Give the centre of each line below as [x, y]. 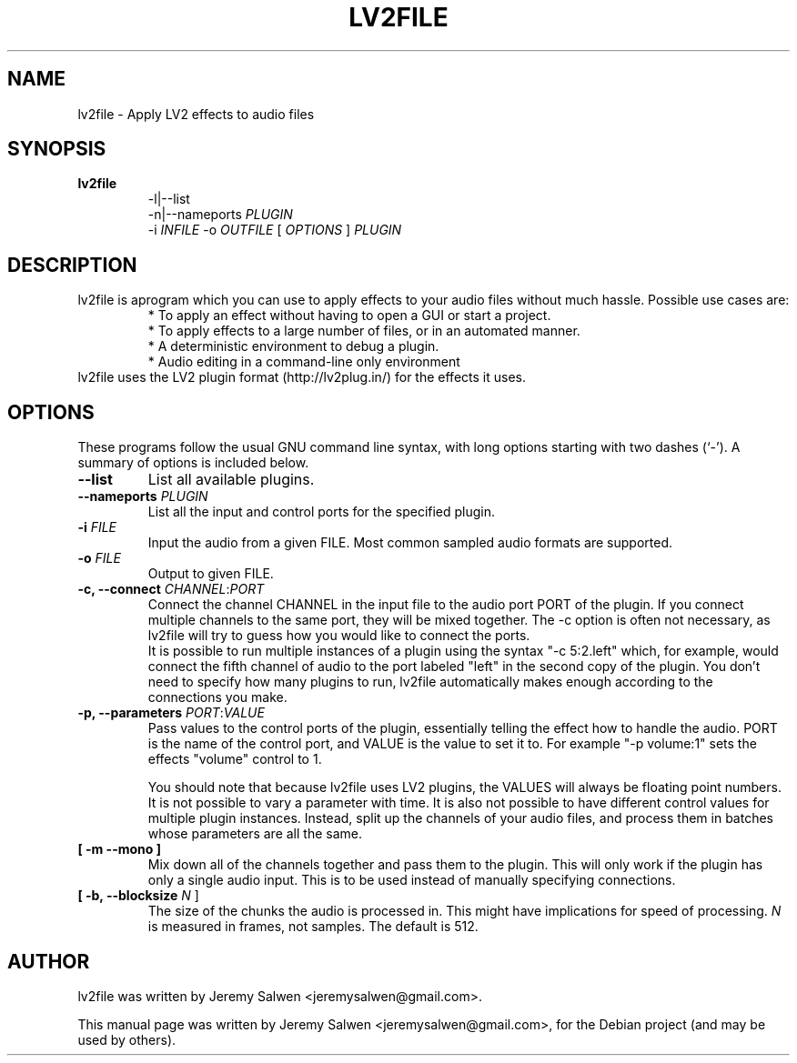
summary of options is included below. [193, 463]
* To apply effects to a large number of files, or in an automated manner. [364, 331]
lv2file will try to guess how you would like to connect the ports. [339, 636]
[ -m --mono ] [119, 849]
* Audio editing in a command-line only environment [304, 362]
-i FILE [97, 527]
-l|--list [169, 199]
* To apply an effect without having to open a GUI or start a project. [349, 316]
